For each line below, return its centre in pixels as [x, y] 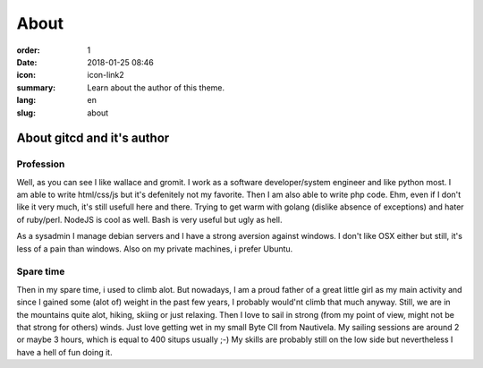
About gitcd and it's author [93, 138]
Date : [27, 62]
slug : [26, 113]
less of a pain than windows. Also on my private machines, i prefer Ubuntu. [155, 248]
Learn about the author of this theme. [156, 87]
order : [28, 50]
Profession [41, 164]
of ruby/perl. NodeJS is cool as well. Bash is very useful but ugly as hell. [149, 219]
